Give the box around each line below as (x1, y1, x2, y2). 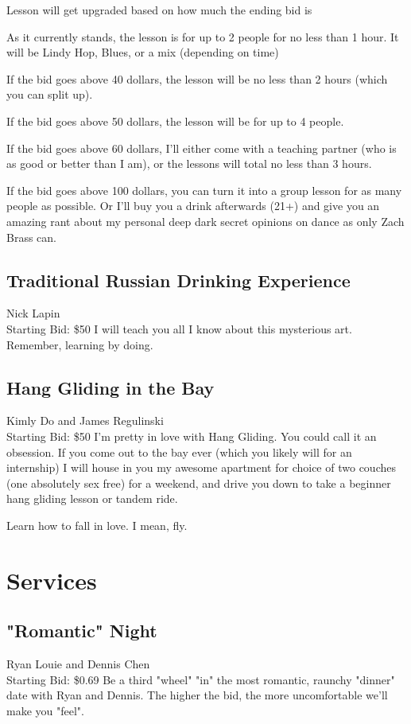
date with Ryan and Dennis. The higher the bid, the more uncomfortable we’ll (6, 687, 388, 703)
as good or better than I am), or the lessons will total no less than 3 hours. (6, 155, 372, 172)
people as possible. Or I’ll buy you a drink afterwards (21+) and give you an (6, 197, 380, 214)
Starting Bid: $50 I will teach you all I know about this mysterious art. (6, 320, 352, 337)
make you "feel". (6, 702, 84, 718)
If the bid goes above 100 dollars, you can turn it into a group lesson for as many (6, 181, 402, 198)
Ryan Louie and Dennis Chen (6, 656, 150, 672)
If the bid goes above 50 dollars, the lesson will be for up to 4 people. (6, 112, 344, 129)
